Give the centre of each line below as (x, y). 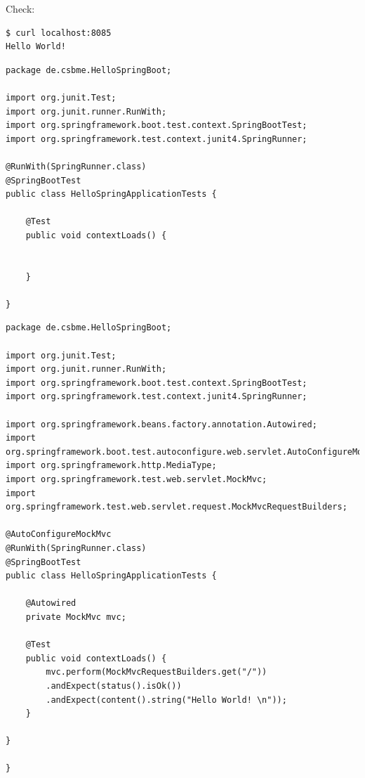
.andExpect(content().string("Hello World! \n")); (166, 700)
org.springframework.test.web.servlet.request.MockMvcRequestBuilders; (177, 507)
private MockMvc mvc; (76, 617)
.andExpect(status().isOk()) (114, 686)
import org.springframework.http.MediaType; (111, 466)
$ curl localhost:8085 (59, 33)
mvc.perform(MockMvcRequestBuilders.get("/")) (157, 672)
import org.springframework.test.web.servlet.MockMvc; (137, 479)
